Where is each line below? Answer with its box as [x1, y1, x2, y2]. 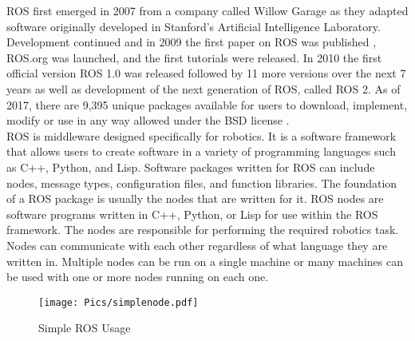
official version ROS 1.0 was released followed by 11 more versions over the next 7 [6, 65, 406, 81]
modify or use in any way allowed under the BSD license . [6, 112, 290, 129]
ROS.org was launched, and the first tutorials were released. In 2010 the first [6, 49, 382, 65]
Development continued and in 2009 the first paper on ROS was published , [6, 34, 377, 50]
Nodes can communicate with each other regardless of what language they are [6, 236, 388, 253]
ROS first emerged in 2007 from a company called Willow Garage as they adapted [6, 2, 409, 18]
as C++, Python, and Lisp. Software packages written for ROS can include [6, 158, 375, 175]
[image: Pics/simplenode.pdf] [38, 296, 199, 308]
